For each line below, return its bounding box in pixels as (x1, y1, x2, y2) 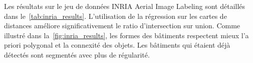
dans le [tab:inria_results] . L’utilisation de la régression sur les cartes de (4, 10, 227, 21)
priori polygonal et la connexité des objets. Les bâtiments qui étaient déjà (4, 40, 230, 50)
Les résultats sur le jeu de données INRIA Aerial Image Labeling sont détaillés (4, 1, 245, 11)
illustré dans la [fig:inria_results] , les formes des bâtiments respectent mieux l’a (4, 30, 249, 40)
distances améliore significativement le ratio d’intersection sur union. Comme (4, 20, 240, 31)
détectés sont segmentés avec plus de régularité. (4, 49, 150, 60)
